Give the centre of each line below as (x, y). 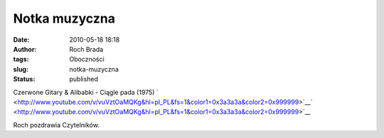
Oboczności (87, 59)
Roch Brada (86, 49)
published (84, 79)
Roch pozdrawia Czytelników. (56, 125)
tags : (21, 59)
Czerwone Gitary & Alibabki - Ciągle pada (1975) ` (86, 92)
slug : (21, 69)
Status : (24, 79)
